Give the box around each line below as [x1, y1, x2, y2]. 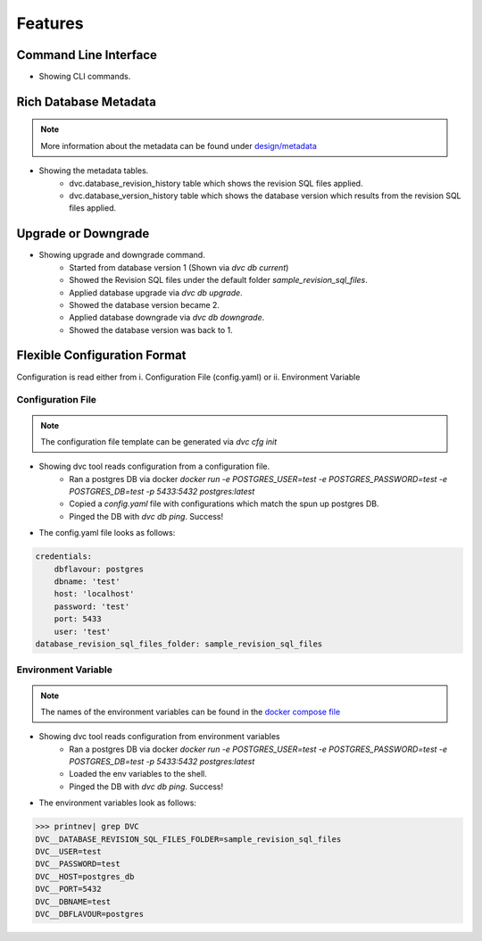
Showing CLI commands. [38, 71, 131, 82]
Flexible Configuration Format [16, 348, 187, 363]
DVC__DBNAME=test [35, 896, 112, 906]
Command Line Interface [16, 47, 158, 62]
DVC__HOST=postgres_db [35, 871, 135, 881]
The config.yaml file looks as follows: [38, 528, 176, 538]
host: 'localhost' [54, 589, 135, 599]
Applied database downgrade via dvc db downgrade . [69, 312, 265, 323]
